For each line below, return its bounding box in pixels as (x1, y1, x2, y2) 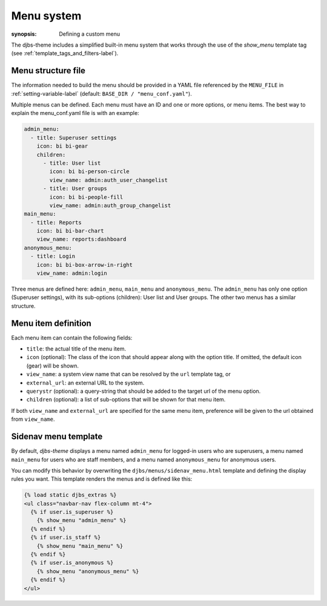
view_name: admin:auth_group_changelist (49, 202, 171, 209)
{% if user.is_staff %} (30, 534, 101, 541)
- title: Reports (30, 219, 82, 226)
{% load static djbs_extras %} (24, 492, 117, 499)
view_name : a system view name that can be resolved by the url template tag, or (26, 371, 231, 378)
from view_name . (11, 415, 55, 423)
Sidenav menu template (11, 432, 103, 442)
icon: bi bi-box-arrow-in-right (36, 261, 133, 268)
